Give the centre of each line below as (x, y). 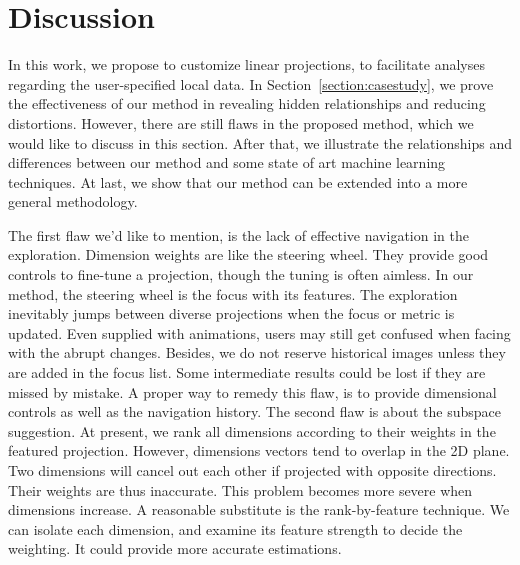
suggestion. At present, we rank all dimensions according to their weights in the (252, 430)
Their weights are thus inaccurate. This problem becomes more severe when (240, 489)
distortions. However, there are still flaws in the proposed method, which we (241, 122)
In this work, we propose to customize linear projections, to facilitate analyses (246, 64)
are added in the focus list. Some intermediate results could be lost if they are (247, 372)
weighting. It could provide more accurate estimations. (175, 548)
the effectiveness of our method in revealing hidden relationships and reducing (247, 103)
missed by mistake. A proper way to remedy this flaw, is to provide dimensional (252, 391)
